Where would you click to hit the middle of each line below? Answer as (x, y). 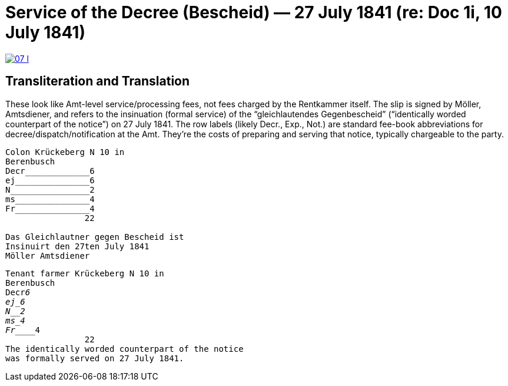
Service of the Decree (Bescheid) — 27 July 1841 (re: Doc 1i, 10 (254, 12)
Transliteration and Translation (98, 81)
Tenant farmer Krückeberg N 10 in (85, 273)
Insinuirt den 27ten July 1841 (77, 246)
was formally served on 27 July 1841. (95, 358)
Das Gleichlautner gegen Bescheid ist (95, 237)
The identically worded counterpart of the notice (124, 349)
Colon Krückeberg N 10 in (65, 152)
